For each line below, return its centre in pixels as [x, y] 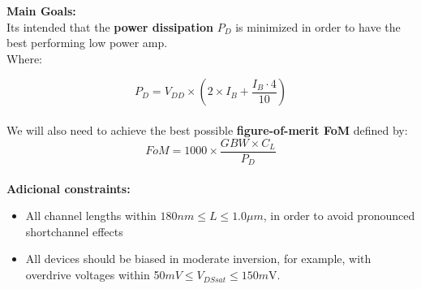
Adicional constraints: [69, 188]
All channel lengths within [91, 216]
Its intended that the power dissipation [110, 26]
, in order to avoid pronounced [339, 216]
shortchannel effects [74, 231]
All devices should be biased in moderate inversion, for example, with [198, 259]
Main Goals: [41, 11]
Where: [24, 58]
